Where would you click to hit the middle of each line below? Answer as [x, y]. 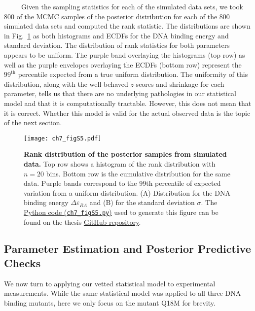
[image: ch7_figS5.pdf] [63, 138]
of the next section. [33, 122]
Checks [22, 262]
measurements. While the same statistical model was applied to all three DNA [123, 293]
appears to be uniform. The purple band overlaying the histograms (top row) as [125, 54]
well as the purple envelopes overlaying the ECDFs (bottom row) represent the [123, 64]
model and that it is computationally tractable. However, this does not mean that [128, 103]
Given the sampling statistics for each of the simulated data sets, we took [132, 6]
